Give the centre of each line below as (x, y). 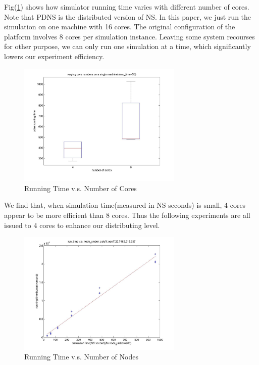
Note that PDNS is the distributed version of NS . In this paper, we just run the (128, 16)
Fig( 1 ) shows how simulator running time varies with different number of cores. (127, 7)
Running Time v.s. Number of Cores (81, 188)
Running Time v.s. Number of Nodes (81, 357)
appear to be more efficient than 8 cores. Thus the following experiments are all (127, 215)
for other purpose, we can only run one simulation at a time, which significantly (127, 46)
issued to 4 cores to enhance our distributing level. (82, 225)
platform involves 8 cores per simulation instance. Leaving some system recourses (129, 36)
